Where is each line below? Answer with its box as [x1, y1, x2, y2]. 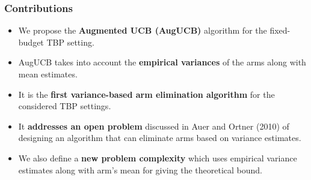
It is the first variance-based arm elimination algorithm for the [18, 88, 275, 100]
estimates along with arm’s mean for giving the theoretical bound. [18, 163, 262, 176]
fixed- [269, 24, 291, 37]
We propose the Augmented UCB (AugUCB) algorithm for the [18, 24, 267, 37]
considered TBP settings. [18, 100, 111, 112]
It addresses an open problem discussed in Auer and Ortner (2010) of [18, 119, 289, 132]
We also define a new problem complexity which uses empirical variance [18, 151, 297, 164]
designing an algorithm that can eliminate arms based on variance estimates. [18, 131, 301, 144]
